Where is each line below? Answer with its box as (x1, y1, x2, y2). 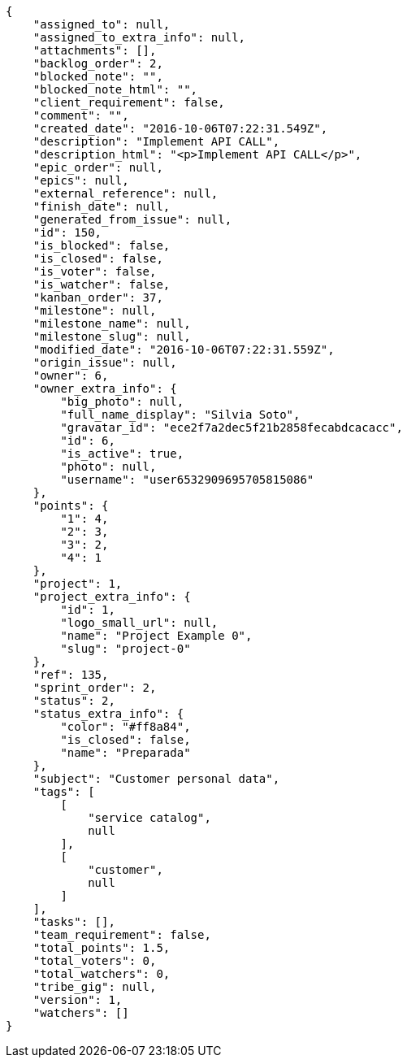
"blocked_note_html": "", (32, 83, 198, 96)
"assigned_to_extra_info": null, (32, 31, 246, 44)
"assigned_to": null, (32, 18, 171, 31)
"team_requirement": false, (32, 928, 211, 941)
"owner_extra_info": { (32, 382, 177, 395)
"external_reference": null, (32, 187, 219, 200)
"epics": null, (32, 174, 129, 187)
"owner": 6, (32, 369, 109, 382)
